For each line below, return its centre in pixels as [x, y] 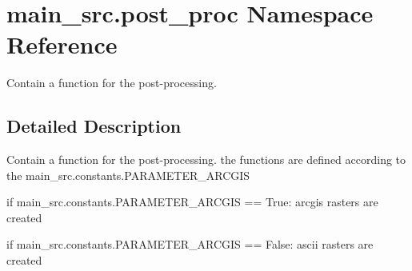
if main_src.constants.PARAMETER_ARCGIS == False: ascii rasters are [190, 244]
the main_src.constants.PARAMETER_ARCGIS [128, 175]
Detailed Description [94, 126]
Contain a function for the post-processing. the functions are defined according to [206, 159]
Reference [62, 44]
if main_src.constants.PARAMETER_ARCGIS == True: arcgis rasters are [192, 202]
